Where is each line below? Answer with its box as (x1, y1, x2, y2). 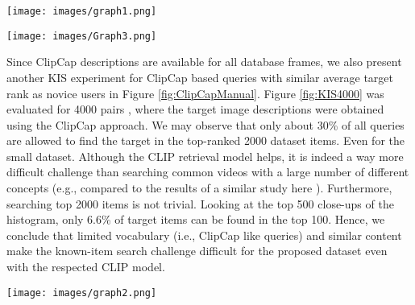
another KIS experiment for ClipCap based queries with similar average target (6, 68, 394, 85)
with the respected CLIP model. (6, 258, 165, 275)
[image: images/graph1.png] (6, 6, 157, 17)
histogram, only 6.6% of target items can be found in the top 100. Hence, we (6, 211, 385, 228)
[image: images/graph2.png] (6, 286, 157, 299)
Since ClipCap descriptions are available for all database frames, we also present (6, 53, 402, 70)
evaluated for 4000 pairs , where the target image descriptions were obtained (6, 101, 384, 117)
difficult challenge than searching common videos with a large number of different (6, 163, 409, 180)
